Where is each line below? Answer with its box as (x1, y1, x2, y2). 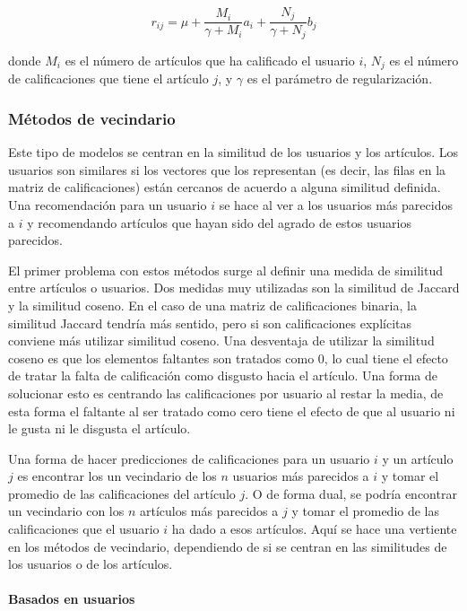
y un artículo (382, 449, 454, 467)
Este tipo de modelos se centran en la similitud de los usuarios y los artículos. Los (8, 143, 459, 161)
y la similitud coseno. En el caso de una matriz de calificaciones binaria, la (8, 295, 417, 314)
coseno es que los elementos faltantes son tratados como (8, 348, 315, 367)
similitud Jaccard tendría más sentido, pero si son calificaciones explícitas (8, 313, 412, 332)
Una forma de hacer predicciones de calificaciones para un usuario (8, 449, 370, 467)
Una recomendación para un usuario (8, 195, 207, 214)
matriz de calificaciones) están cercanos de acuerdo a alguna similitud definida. (8, 178, 441, 196)
